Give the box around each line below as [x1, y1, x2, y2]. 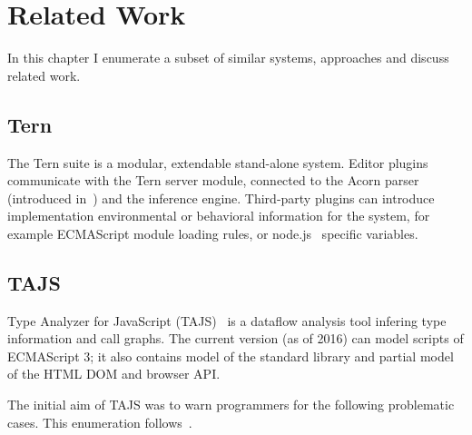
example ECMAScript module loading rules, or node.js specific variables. [7, 223, 418, 242]
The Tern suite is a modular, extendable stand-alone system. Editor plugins [7, 153, 428, 172]
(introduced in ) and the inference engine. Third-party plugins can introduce [7, 188, 435, 207]
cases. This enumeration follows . [7, 412, 192, 431]
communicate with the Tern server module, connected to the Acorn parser [7, 171, 419, 190]
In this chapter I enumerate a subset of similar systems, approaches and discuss [7, 48, 449, 67]
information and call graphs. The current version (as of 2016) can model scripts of [7, 329, 464, 348]
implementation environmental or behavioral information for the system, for [7, 206, 430, 225]
